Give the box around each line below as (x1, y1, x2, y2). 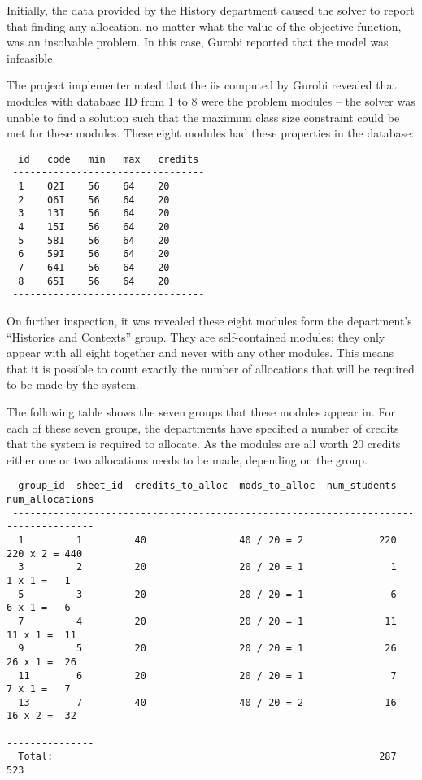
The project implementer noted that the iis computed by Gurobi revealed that (7, 76, 397, 94)
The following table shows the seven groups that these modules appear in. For (7, 403, 395, 420)
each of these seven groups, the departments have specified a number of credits (7, 419, 399, 436)
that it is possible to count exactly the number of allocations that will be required (7, 359, 415, 377)
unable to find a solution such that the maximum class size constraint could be (7, 108, 400, 125)
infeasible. (7, 49, 56, 66)
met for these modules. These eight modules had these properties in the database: (7, 124, 415, 142)
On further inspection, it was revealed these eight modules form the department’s (7, 312, 412, 329)
